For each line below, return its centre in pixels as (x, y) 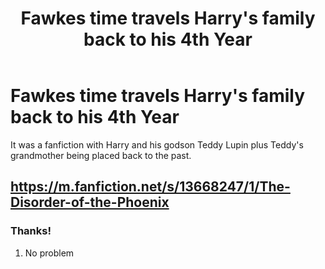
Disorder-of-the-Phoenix (90, 202)
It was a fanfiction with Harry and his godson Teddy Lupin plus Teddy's (157, 144)
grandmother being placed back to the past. (101, 155)
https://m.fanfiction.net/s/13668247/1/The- (150, 187)
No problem (49, 253)
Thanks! (31, 231)
